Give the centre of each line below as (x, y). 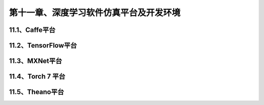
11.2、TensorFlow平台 (43, 45)
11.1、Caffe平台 (32, 30)
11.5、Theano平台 (37, 92)
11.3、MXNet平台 (35, 61)
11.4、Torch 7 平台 (37, 77)
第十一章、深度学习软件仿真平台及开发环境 (95, 13)
